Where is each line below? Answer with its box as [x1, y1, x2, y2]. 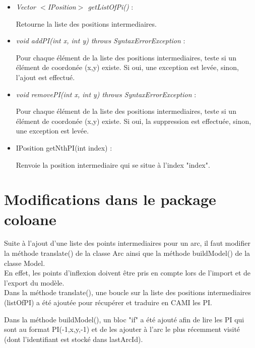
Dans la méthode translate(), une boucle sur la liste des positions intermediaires [4, 287, 251, 298]
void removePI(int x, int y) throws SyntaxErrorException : [16, 89, 197, 99]
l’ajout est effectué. [16, 72, 75, 82]
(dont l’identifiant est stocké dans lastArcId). [4, 333, 143, 344]
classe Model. [4, 257, 45, 268]
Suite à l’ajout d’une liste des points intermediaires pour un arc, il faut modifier [4, 238, 251, 248]
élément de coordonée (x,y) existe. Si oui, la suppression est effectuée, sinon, [16, 115, 251, 126]
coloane [4, 208, 56, 229]
